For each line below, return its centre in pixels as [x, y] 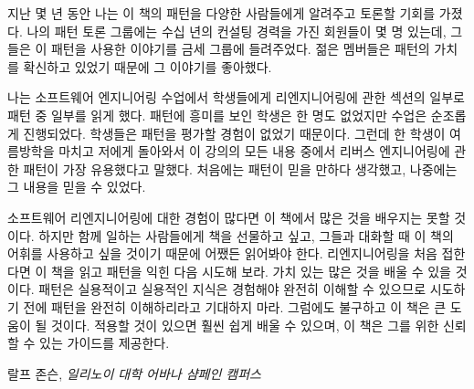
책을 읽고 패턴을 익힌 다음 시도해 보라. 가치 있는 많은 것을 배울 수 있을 [251, 271]
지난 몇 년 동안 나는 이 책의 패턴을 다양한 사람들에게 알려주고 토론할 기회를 [221, 13]
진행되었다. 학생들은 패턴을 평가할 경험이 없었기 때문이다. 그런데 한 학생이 [234, 133]
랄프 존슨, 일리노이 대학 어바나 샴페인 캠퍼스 [134, 373]
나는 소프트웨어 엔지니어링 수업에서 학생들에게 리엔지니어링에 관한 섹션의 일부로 [236, 97]
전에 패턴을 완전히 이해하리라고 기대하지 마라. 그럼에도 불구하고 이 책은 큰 [235, 306]
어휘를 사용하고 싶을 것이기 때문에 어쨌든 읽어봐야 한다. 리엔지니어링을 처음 [222, 253]
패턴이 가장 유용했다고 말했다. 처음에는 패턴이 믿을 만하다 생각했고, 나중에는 [240, 168]
